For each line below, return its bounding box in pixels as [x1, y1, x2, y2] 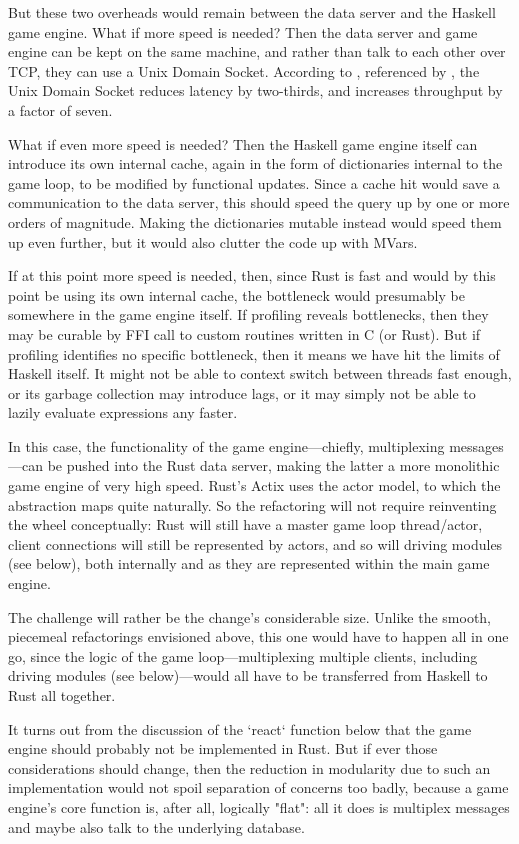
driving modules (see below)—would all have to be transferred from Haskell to [8, 665, 488, 686]
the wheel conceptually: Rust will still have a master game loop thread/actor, [8, 514, 483, 535]
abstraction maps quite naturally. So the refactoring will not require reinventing [8, 494, 497, 515]
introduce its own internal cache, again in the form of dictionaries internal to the [8, 153, 503, 174]
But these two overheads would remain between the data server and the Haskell [8, 2, 496, 22]
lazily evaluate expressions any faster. [8, 402, 238, 423]
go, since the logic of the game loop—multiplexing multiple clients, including [8, 645, 478, 666]
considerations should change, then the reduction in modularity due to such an [8, 757, 491, 778]
